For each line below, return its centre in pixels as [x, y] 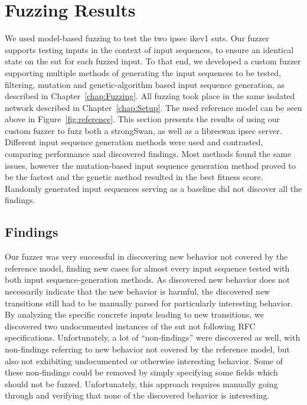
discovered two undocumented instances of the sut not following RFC [130, 326]
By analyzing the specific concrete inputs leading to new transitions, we [134, 314]
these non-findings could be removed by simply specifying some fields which [141, 372]
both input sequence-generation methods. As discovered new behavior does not [148, 280]
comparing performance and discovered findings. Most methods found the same [148, 154]
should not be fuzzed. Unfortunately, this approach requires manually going [141, 383]
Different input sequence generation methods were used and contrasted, [134, 142]
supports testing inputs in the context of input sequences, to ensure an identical [149, 49]
